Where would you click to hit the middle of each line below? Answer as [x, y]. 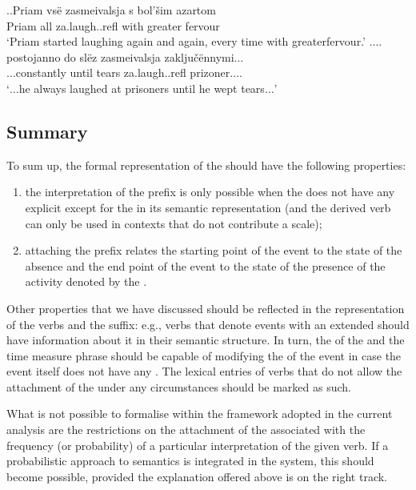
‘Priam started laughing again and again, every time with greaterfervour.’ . [190, 41]
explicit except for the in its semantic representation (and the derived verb [208, 207]
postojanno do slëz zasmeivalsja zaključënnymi [120, 56]
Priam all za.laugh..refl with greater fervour [113, 25]
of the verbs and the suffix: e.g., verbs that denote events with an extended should [208, 324]
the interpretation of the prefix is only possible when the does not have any [210, 192]
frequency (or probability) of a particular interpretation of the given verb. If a [198, 445]
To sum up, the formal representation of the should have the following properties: [206, 165]
